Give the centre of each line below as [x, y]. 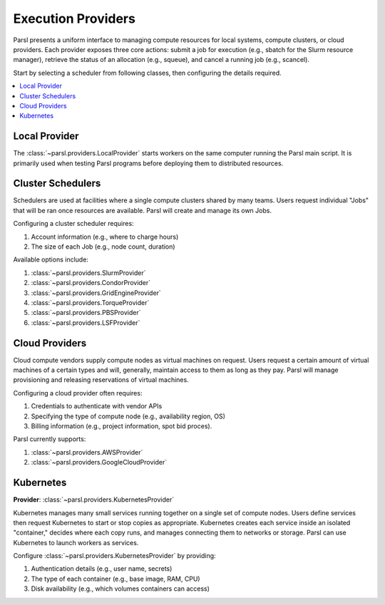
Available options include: [51, 259]
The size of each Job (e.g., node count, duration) [103, 247]
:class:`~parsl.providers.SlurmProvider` [88, 273]
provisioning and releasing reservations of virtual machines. [101, 380]
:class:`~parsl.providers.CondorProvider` [91, 283]
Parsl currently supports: [50, 439]
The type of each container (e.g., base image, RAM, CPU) [115, 579]
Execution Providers [74, 19]
